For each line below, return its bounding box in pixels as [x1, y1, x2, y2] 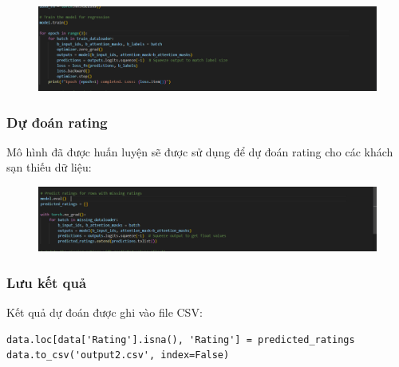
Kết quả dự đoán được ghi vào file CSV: [6, 303, 203, 320]
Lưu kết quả [6, 272, 87, 292]
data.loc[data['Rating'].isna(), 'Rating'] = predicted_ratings [6, 333, 355, 345]
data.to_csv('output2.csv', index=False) [6, 349, 230, 361]
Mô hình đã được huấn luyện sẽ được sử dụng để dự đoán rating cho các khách [6, 143, 393, 160]
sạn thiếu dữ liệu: [6, 159, 92, 176]
